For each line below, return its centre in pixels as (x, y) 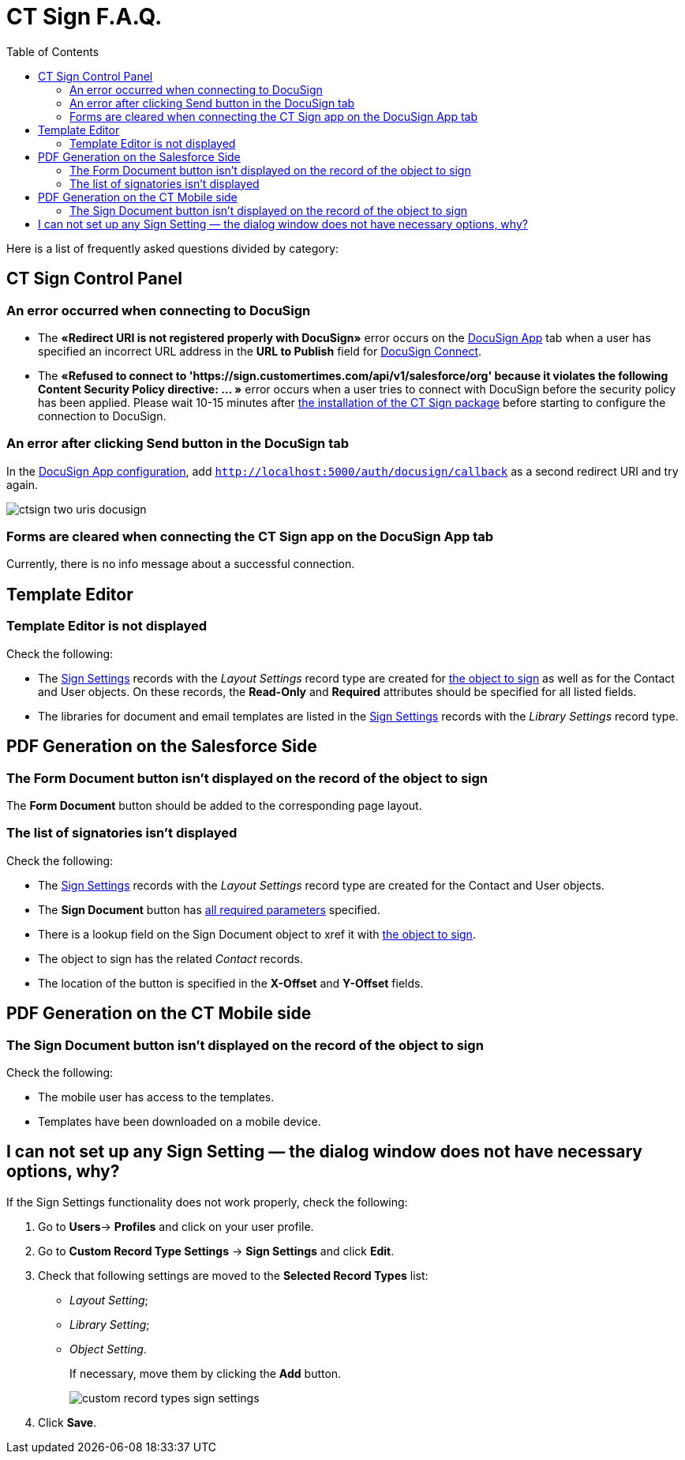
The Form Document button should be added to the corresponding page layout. (214, 805)
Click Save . (67, 1422)
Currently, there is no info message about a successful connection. (181, 564)
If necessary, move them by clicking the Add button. (206, 1373)
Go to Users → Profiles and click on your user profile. (176, 1226)
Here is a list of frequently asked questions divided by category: (173, 248)
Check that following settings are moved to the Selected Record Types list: (233, 1275)
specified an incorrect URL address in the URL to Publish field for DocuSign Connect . (260, 351)
